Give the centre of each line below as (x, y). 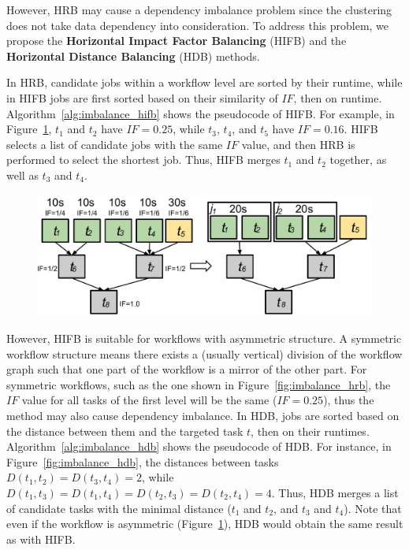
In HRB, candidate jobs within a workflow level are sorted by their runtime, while (204, 82)
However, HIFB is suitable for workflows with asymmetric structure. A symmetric (204, 338)
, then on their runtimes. (310, 431)
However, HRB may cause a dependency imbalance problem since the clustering (199, 9)
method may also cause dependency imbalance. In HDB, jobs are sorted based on (203, 415)
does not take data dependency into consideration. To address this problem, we (198, 25)
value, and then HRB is (298, 144)
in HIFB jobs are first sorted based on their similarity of (142, 97)
